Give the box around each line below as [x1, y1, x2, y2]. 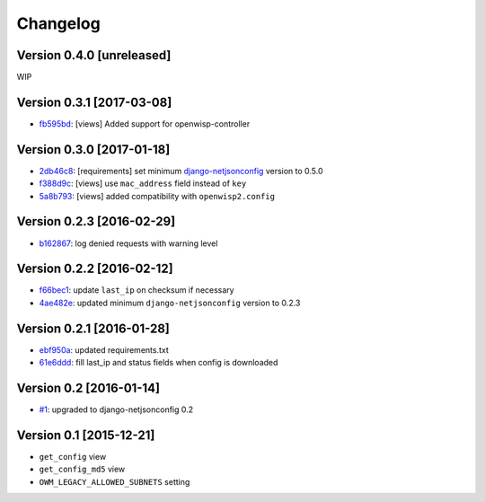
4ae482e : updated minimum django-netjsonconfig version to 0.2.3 [39, 297, 301, 308]
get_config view [39, 451, 107, 462]
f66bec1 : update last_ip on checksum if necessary [39, 285, 234, 295]
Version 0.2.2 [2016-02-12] [16, 261, 174, 277]
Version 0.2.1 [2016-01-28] [16, 321, 170, 336]
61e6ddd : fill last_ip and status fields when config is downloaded [39, 357, 278, 368]
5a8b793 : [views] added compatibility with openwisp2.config [39, 190, 276, 201]
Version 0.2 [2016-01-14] [16, 380, 161, 395]
